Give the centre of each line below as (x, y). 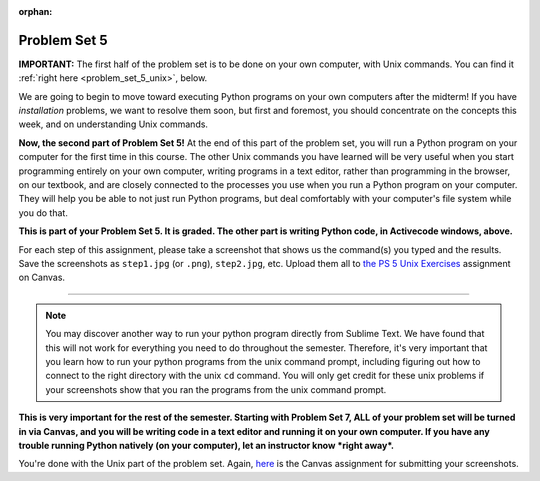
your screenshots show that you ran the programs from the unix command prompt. (216, 389)
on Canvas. (41, 277)
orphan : (35, 11)
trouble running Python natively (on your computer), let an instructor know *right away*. (206, 445)
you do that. (43, 212)
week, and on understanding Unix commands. (113, 124)
